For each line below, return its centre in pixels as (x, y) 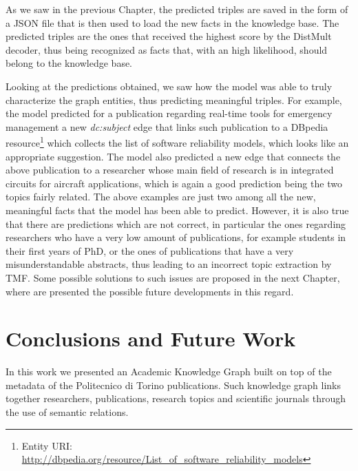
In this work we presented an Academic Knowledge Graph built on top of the (169, 371)
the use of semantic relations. (67, 412)
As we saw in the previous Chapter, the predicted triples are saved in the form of (177, 9)
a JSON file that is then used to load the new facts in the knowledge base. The (172, 22)
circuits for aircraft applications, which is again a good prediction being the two (174, 183)
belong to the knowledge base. (69, 63)
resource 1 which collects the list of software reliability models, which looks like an (177, 142)
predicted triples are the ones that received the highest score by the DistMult (169, 36)
